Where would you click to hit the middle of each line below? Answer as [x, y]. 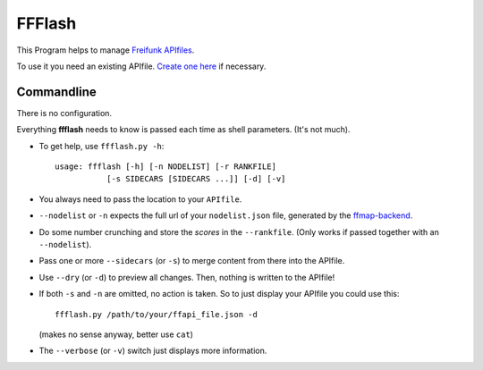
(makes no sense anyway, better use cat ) [116, 334]
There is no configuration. [64, 113]
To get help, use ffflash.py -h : [102, 146]
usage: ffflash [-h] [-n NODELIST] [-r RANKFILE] [166, 167]
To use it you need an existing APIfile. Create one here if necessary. [141, 66]
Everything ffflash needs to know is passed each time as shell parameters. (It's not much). [183, 130]
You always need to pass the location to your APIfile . [140, 199]
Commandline [57, 92]
